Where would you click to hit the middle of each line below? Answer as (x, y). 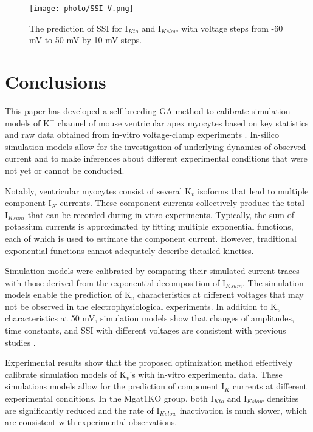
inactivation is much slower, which (243, 410)
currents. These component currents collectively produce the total (182, 203)
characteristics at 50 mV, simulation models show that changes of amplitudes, (150, 318)
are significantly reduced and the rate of (79, 410)
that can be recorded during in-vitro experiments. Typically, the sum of (161, 214)
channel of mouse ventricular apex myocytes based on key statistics (183, 122)
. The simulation (273, 282)
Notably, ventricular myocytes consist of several (94, 190)
